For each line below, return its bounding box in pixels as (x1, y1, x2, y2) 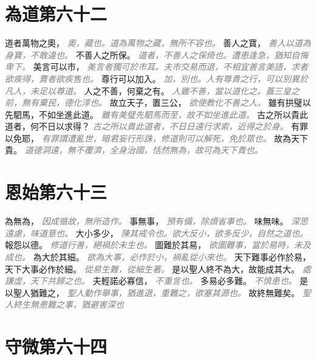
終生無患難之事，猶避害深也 (13, 298, 124, 311)
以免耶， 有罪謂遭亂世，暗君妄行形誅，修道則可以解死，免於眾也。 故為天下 (5, 131, 308, 144)
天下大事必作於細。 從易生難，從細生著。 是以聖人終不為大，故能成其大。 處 (5, 262, 311, 275)
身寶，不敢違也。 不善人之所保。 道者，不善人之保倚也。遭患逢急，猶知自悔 (5, 48, 308, 61)
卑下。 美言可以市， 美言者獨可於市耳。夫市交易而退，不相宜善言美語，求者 (5, 60, 308, 73)
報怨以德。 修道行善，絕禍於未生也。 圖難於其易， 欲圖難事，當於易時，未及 (5, 238, 311, 251)
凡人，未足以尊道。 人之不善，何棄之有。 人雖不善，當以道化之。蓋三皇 (5, 84, 291, 97)
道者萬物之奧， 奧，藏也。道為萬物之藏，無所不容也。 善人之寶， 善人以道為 (5, 36, 311, 49)
